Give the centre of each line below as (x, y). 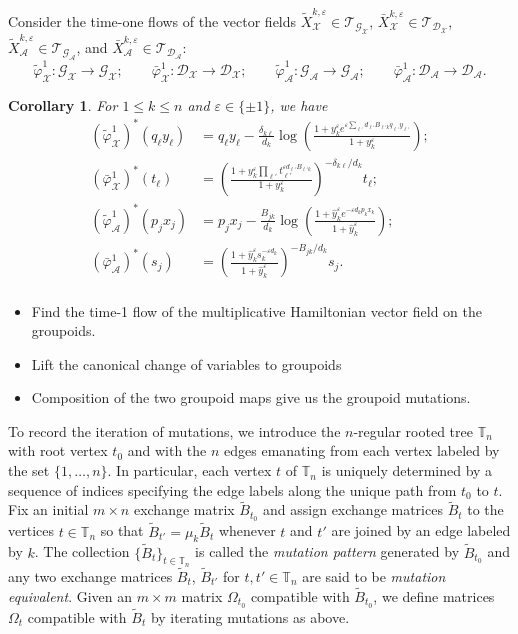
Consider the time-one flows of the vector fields (152, 20)
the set (29, 470)
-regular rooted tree (413, 430)
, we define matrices (434, 595)
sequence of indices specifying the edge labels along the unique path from (232, 489)
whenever (247, 530)
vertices (31, 530)
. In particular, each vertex (189, 470)
